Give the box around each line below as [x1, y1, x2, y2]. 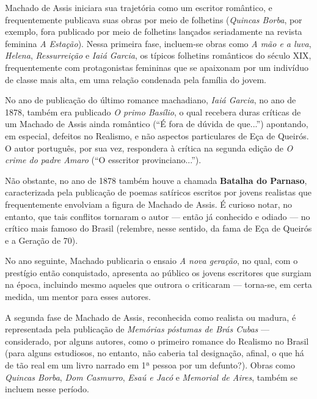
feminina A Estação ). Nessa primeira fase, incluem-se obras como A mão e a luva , [5, 37, 312, 49]
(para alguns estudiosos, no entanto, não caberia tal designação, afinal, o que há [5, 346, 304, 359]
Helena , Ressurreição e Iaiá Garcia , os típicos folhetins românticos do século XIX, [5, 49, 312, 62]
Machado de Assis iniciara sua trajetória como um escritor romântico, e [5, 1, 272, 13]
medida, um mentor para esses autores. [5, 290, 151, 303]
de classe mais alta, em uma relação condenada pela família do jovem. [5, 73, 266, 86]
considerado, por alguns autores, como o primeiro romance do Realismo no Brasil [5, 334, 309, 347]
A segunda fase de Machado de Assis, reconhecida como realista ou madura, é [5, 310, 296, 323]
